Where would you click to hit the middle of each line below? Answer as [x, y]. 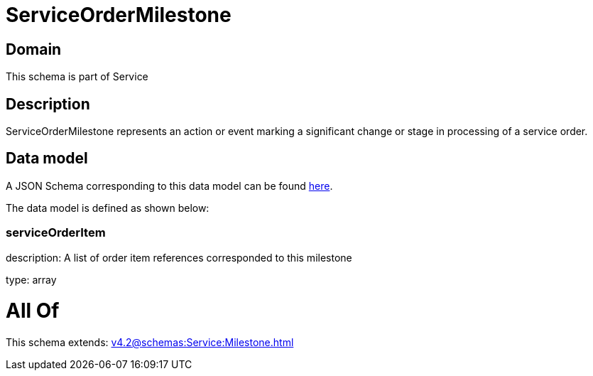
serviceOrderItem [56, 233]
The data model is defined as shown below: [108, 208]
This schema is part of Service [77, 77]
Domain [34, 49]
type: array [31, 279]
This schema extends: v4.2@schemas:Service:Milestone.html [150, 343]
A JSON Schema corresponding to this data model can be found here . [169, 186]
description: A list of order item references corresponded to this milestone [179, 257]
